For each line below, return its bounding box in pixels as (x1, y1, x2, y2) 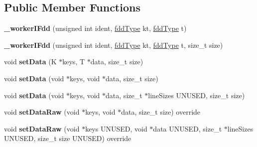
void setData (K (4, 56, 57, 67)
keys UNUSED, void (85, 123, 147, 134)
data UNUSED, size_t (153, 123, 222, 134)
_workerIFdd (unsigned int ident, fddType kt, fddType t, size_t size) (4, 39, 223, 50)
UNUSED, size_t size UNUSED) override (4, 133, 131, 144)
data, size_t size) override (121, 107, 201, 117)
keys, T (62, 56, 85, 67)
